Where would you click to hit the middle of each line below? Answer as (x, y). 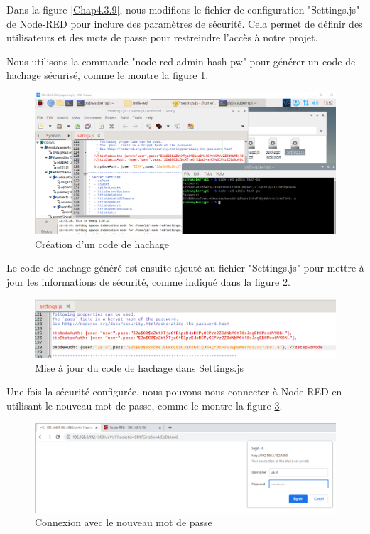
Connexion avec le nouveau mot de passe (124, 522)
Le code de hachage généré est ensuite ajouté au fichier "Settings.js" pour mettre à (185, 268)
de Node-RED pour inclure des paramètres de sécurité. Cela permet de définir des (185, 23)
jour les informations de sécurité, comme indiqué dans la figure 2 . (148, 281)
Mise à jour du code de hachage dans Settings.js (139, 367)
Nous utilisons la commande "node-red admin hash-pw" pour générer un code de (181, 61)
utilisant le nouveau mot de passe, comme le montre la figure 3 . (145, 406)
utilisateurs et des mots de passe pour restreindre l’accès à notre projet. (162, 37)
